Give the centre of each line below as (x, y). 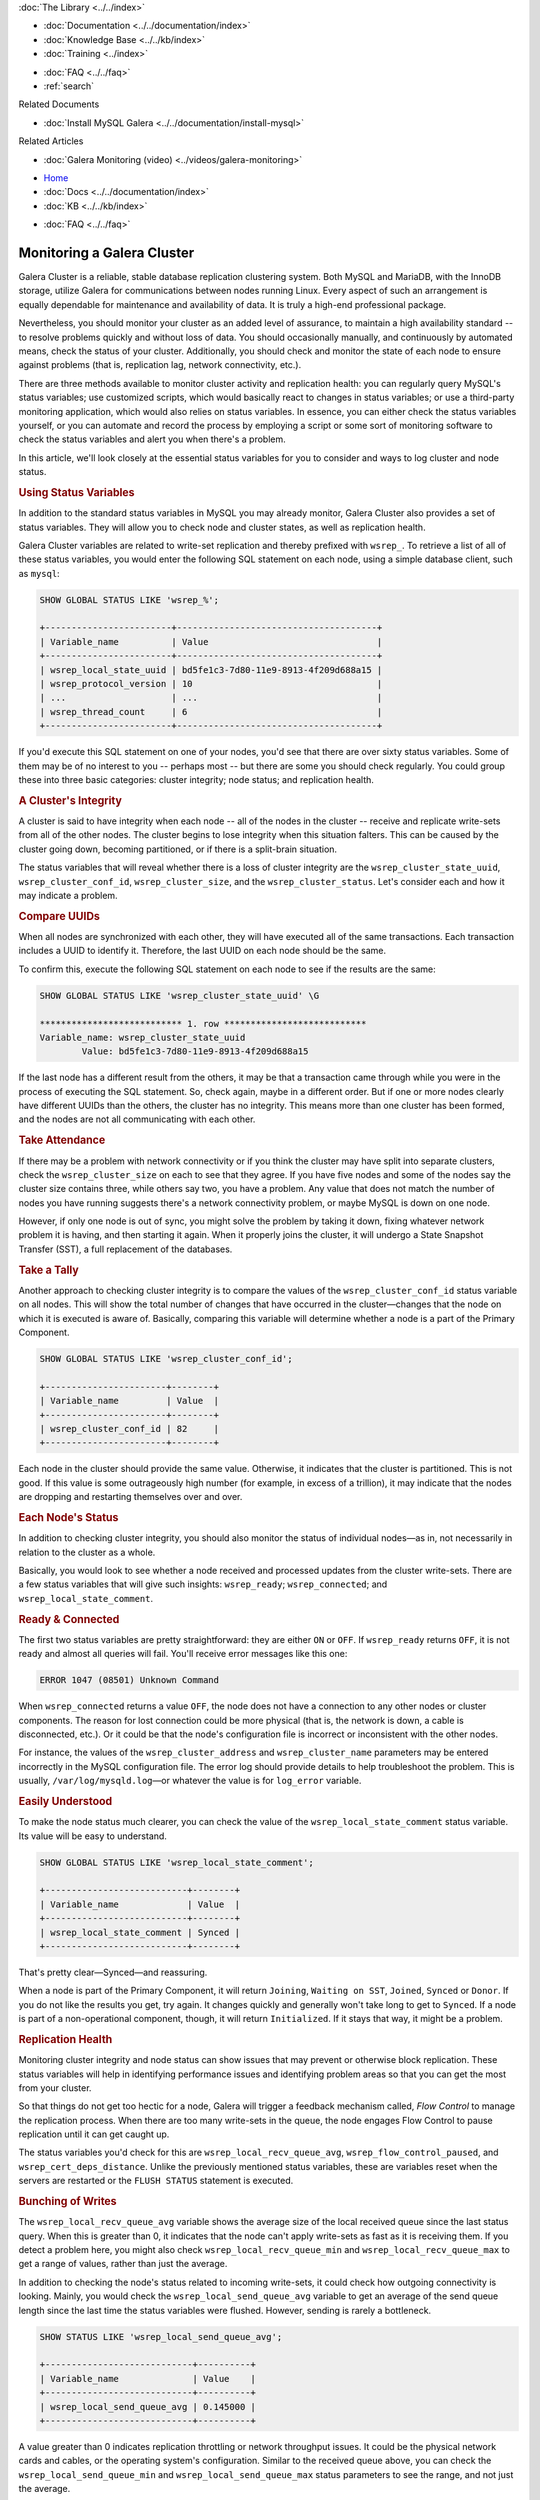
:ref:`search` (69, 86)
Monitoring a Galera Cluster (106, 252)
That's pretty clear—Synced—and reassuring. (113, 1972)
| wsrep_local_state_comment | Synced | (139, 1932)
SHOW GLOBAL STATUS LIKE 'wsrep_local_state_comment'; (176, 1862)
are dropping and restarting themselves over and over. (130, 1497)
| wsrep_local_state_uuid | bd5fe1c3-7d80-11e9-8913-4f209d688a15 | (211, 669)
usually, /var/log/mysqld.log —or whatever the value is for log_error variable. (190, 1781)
